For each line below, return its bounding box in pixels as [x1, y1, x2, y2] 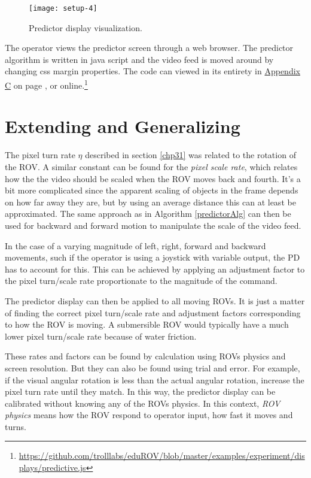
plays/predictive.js [19, 461, 86, 474]
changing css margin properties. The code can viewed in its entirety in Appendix [5, 65, 300, 77]
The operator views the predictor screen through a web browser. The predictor [5, 41, 294, 54]
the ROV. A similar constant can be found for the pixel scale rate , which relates [5, 161, 298, 173]
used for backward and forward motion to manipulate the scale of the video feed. [5, 219, 301, 231]
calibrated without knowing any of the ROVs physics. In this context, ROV [5, 397, 280, 409]
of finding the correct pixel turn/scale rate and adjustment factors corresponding [5, 306, 301, 319]
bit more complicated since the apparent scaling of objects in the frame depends [5, 184, 298, 196]
